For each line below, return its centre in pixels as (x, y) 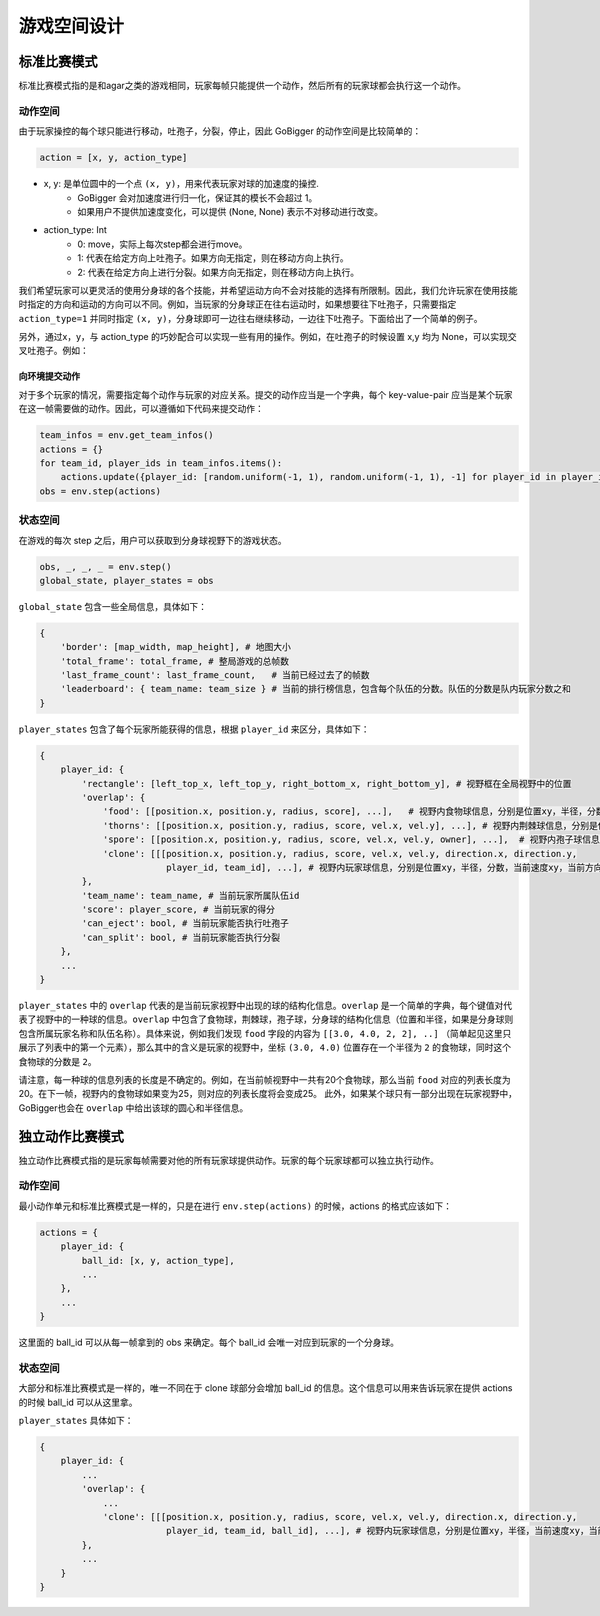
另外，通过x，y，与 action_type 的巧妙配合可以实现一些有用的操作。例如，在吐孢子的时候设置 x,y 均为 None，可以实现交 (267, 337)
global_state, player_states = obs (126, 580)
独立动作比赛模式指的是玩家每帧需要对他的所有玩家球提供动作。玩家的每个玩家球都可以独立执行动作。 (228, 1160)
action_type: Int (75, 230)
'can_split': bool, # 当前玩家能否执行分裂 (181, 937)
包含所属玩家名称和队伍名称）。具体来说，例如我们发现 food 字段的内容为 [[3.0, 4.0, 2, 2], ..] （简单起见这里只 (265, 1033)
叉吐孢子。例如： (53, 351)
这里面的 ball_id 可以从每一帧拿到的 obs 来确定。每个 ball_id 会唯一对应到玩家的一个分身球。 (209, 1342)
